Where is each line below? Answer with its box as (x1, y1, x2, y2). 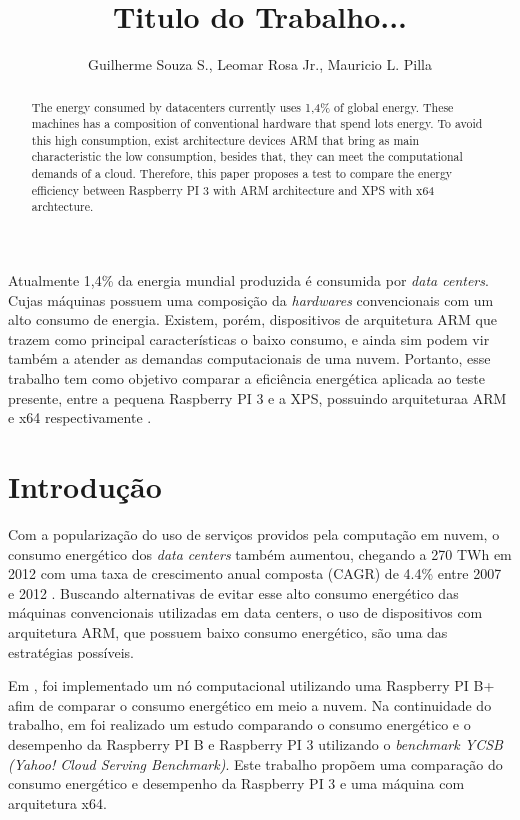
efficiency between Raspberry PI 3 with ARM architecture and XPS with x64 (31, 181, 435, 198)
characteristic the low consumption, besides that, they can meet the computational (31, 148, 463, 165)
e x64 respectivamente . (8, 407, 152, 428)
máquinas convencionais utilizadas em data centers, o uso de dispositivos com (8, 602, 483, 623)
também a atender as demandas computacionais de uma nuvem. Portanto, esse (8, 348, 491, 369)
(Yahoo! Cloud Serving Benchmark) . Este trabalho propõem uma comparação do (8, 753, 503, 774)
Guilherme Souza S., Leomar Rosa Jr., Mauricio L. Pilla (88, 54, 432, 75)
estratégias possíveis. (8, 641, 135, 662)
